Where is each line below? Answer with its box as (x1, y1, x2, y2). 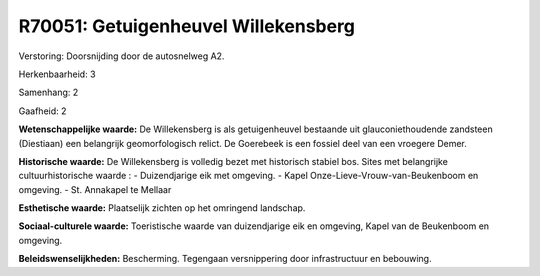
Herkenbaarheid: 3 (18, 68, 96, 80)
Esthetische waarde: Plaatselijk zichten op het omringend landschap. (18, 202, 306, 214)
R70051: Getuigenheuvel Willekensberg (18, 15, 355, 37)
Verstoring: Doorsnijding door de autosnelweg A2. (18, 50, 225, 62)
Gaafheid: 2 (18, 105, 67, 117)
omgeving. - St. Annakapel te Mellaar (18, 183, 172, 195)
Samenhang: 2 (18, 86, 79, 99)
